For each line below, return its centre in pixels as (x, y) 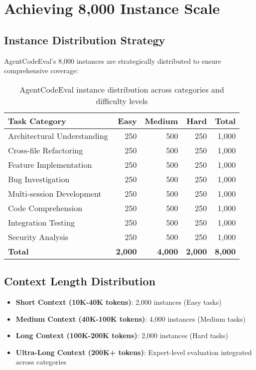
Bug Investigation (39, 179)
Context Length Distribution (80, 281)
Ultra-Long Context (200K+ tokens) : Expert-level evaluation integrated (134, 352)
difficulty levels (122, 101)
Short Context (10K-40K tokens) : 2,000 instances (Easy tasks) (119, 302)
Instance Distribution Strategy (85, 40)
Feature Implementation (50, 164)
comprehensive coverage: (41, 70)
